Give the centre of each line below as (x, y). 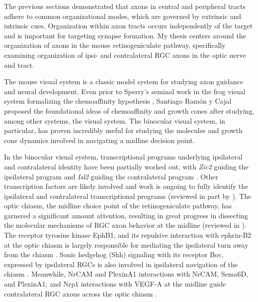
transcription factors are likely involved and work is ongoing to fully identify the (126, 186)
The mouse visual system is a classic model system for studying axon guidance (124, 81)
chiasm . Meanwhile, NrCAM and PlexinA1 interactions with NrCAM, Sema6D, (126, 274)
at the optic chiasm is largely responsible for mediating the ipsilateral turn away (126, 244)
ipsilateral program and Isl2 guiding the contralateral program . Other (111, 176)
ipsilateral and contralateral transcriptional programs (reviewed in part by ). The (128, 196)
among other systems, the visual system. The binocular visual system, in (115, 120)
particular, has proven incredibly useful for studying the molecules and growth (123, 130)
